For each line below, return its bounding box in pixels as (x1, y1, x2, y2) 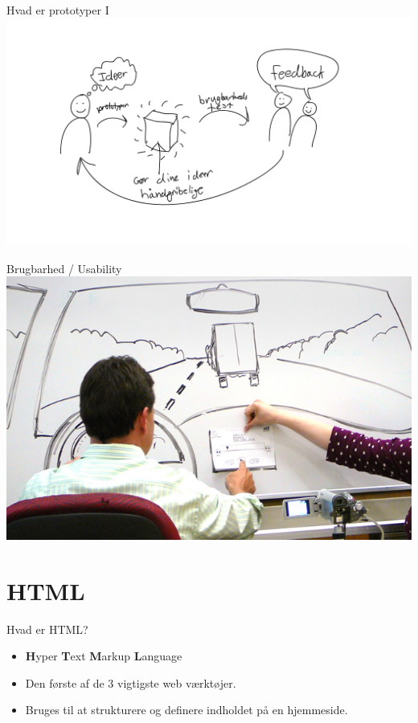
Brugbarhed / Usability (6, 259, 122, 276)
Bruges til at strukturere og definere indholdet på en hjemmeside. (25, 701, 348, 718)
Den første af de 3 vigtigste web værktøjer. (25, 674, 236, 691)
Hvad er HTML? (6, 620, 88, 637)
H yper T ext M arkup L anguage (25, 647, 182, 664)
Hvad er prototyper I (6, 2, 109, 18)
